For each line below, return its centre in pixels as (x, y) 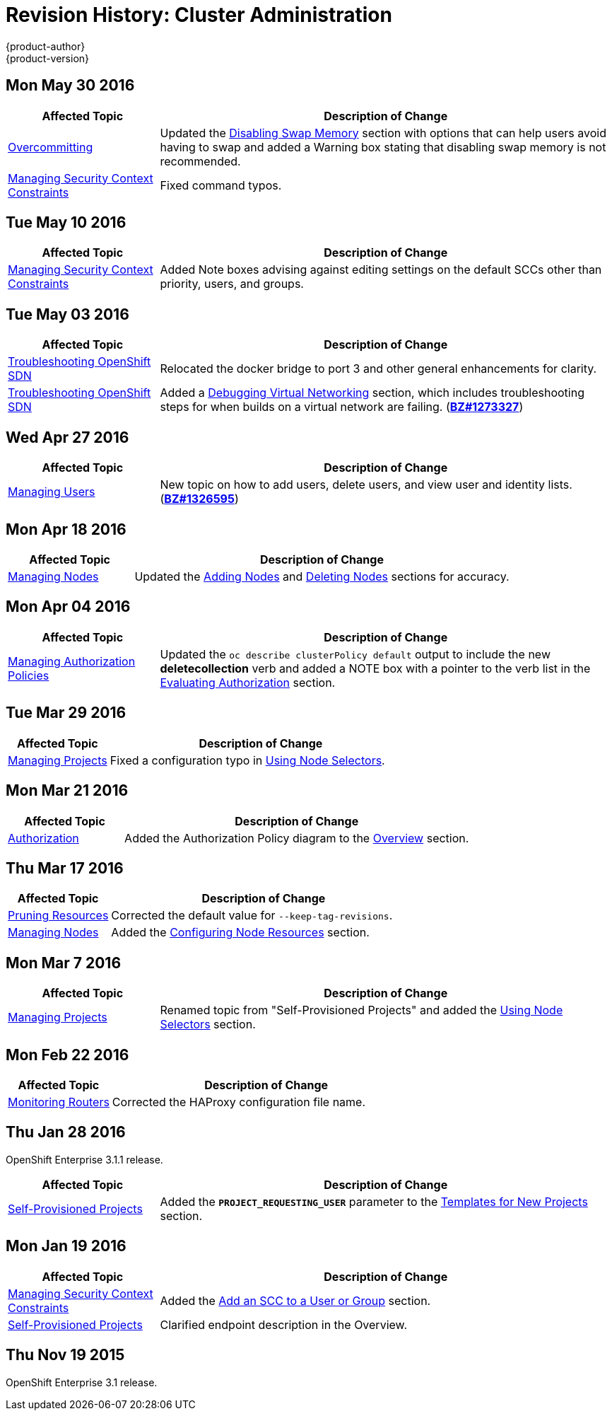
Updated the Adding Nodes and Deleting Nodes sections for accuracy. (322, 576)
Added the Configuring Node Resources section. (240, 933)
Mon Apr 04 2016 (68, 607)
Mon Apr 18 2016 (66, 529)
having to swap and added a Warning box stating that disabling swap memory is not (383, 147)
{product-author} (46, 46)
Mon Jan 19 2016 (66, 1246)
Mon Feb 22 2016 (67, 1055)
